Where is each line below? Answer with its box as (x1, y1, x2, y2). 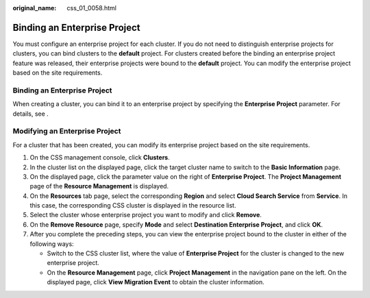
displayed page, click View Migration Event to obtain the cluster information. (47, 278, 264, 286)
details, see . (12, 110, 49, 118)
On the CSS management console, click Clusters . (29, 153, 171, 162)
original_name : (12, 4, 57, 12)
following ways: (29, 240, 75, 248)
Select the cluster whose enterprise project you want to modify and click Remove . (29, 211, 262, 219)
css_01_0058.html (66, 4, 116, 12)
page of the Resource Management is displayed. (29, 182, 169, 190)
